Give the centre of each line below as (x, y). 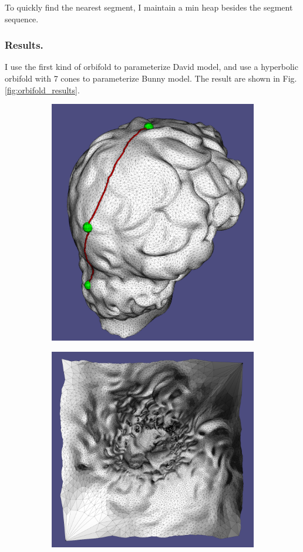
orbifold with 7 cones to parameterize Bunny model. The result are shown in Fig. (151, 78)
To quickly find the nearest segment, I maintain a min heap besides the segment (149, 7)
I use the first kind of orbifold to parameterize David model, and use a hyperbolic (151, 67)
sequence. (22, 18)
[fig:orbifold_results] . (42, 90)
